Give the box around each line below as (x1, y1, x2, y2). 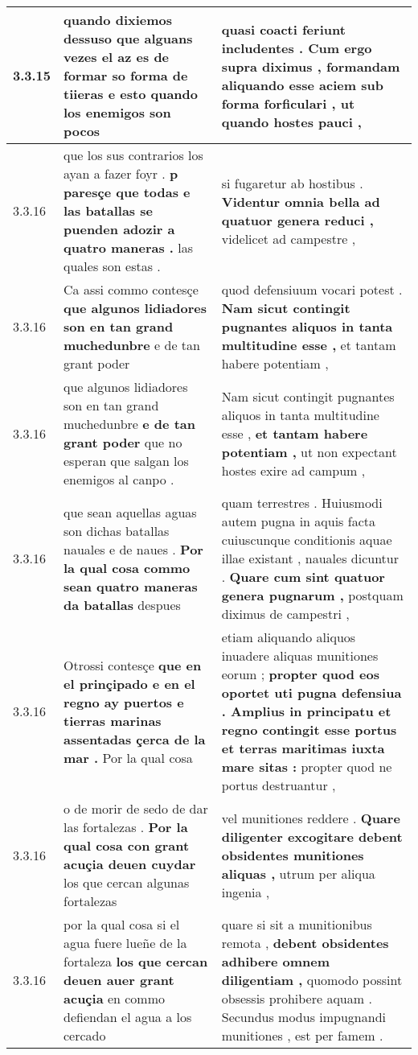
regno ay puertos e (64, 692, 184, 711)
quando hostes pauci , (221, 112, 362, 131)
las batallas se (64, 201, 153, 220)
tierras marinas (64, 711, 162, 730)
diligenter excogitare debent (221, 826, 403, 846)
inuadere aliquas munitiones (221, 646, 379, 665)
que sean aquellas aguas (64, 502, 197, 521)
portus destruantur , (221, 776, 336, 794)
